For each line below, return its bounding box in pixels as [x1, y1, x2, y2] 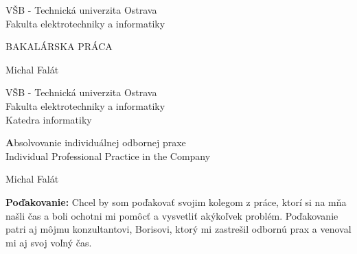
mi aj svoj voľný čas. [5, 235, 92, 249]
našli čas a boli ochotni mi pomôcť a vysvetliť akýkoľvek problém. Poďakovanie [5, 208, 338, 222]
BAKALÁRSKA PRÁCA [5, 39, 113, 54]
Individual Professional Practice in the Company [5, 148, 211, 163]
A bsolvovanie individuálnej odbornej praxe [5, 135, 186, 150]
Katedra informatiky [5, 112, 92, 126]
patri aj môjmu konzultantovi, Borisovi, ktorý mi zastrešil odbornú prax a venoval [5, 222, 352, 236]
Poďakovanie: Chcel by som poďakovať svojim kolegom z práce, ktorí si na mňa [5, 194, 347, 209]
